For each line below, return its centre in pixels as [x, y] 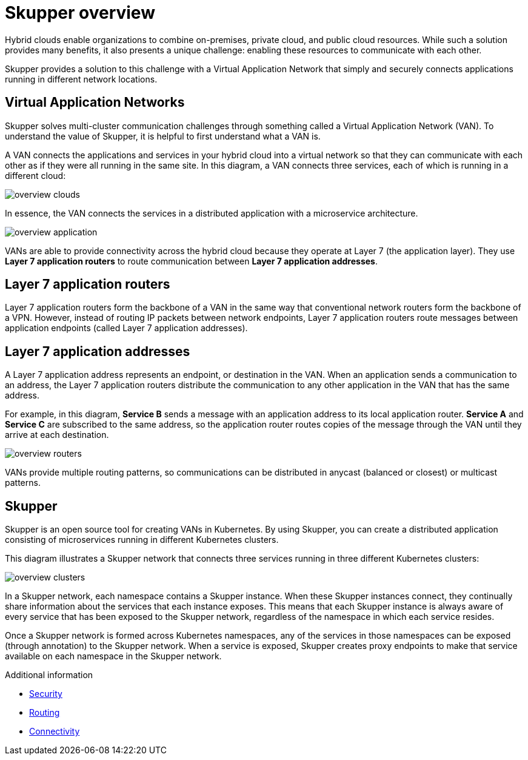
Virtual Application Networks [95, 103]
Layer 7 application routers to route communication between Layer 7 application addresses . [191, 261]
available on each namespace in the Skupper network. [113, 656]
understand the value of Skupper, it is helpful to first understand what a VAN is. [163, 136]
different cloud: [35, 175]
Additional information [49, 675]
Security [46, 694]
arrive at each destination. [57, 435]
